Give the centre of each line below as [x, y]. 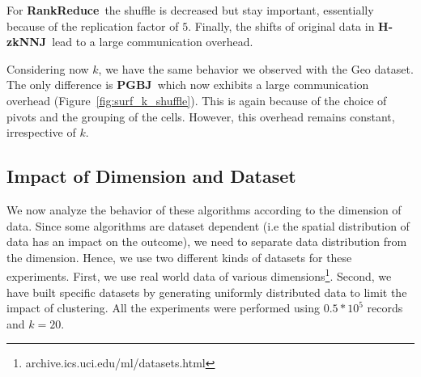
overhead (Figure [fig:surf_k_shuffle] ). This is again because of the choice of [197, 100]
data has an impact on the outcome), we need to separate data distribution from [207, 241]
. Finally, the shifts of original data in [281, 25]
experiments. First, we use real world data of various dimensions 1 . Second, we [199, 275]
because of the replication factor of [93, 25]
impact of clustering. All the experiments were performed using [163, 308]
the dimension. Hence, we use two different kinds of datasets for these [179, 257]
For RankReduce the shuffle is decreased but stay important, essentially [190, 10]
